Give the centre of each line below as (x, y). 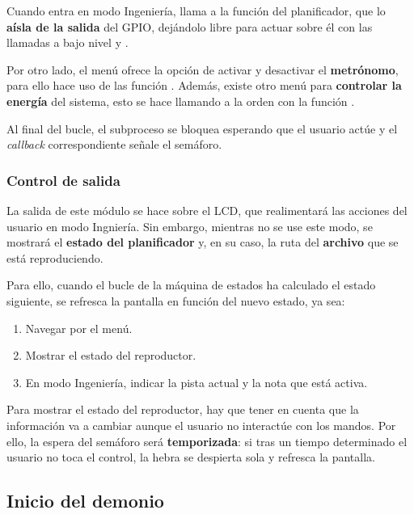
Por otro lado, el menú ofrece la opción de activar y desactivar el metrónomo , (203, 69)
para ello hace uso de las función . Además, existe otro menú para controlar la (204, 85)
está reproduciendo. (55, 257)
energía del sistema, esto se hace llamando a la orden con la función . (181, 101)
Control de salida (63, 180)
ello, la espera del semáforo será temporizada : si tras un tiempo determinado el (207, 441)
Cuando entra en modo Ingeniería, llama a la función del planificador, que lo (196, 11)
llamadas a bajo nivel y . (68, 42)
